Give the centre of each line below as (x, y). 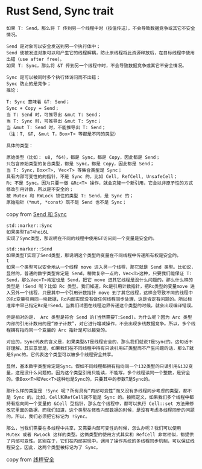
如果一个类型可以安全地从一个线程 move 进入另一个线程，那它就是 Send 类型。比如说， (101, 267)
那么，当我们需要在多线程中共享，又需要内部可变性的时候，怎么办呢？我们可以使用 (94, 428)
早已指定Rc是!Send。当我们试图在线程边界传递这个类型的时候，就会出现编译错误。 (108, 305)
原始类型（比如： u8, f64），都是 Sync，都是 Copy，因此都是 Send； (84, 157)
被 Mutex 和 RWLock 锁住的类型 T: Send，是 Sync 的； (70, 196)
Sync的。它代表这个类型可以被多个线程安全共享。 (63, 354)
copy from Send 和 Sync (37, 214)
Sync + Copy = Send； (33, 108)
